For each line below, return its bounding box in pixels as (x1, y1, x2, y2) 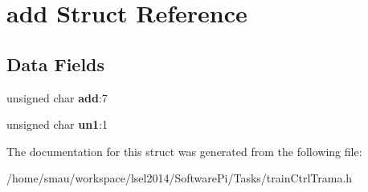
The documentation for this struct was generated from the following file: (6, 142, 362, 159)
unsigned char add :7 (6, 89, 108, 106)
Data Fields (6, 51, 105, 76)
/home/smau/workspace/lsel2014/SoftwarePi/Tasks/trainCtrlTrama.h (6, 170, 353, 186)
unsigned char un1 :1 (6, 116, 108, 133)
